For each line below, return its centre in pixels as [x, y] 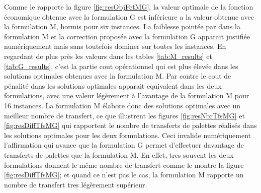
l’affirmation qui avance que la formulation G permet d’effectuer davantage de [124, 145]
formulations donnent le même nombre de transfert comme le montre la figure [124, 165]
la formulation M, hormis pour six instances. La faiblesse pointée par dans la [122, 26]
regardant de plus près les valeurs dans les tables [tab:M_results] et [108, 56]
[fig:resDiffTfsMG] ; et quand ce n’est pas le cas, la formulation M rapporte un [124, 175]
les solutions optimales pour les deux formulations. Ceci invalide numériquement [127, 135]
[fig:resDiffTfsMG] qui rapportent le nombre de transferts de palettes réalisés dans [130, 125]
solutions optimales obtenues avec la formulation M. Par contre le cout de [118, 76]
